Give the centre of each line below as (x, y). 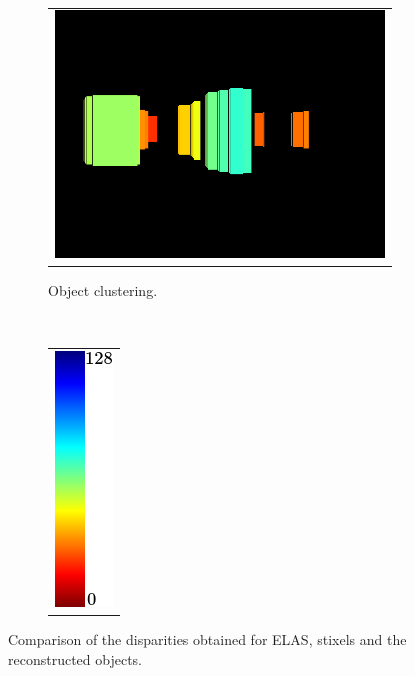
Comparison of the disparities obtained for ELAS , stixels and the (207, 638)
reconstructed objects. (75, 658)
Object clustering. (103, 289)
